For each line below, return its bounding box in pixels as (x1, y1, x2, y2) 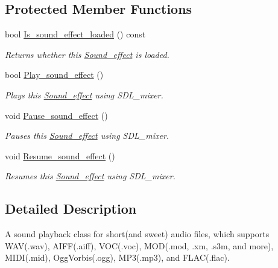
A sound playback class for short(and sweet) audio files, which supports (5, 228, 270, 240)
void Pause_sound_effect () (5, 109, 108, 121)
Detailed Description (5, 199, 137, 218)
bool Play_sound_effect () (5, 68, 104, 81)
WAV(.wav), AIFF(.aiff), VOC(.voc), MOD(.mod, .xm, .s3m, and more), (5, 239, 274, 252)
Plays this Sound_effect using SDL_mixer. (5, 88, 163, 101)
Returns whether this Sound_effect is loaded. (5, 48, 169, 60)
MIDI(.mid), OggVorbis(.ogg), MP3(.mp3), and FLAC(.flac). (5, 251, 230, 264)
